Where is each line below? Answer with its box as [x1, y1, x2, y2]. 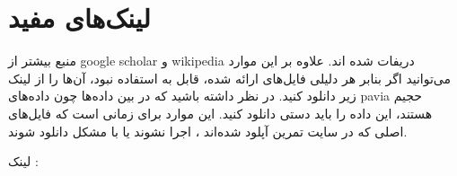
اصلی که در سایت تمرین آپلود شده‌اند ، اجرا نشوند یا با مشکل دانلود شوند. [8, 121, 408, 140]
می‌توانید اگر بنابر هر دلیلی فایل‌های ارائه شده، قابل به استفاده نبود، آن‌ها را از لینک [8, 68, 452, 87]
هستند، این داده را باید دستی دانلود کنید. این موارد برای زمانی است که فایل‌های [8, 103, 433, 122]
